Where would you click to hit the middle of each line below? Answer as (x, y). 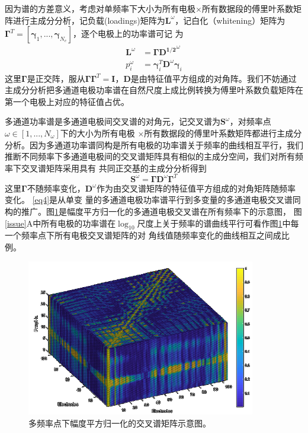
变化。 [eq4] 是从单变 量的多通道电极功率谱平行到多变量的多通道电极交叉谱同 (153, 200)
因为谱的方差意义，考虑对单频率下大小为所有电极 (100, 8)
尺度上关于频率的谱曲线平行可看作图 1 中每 (218, 223)
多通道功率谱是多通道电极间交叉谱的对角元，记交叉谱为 (113, 121)
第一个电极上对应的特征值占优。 (67, 101)
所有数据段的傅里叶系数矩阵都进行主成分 (223, 133)
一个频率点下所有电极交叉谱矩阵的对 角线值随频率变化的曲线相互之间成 (143, 235)
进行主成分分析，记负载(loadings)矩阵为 (89, 20)
